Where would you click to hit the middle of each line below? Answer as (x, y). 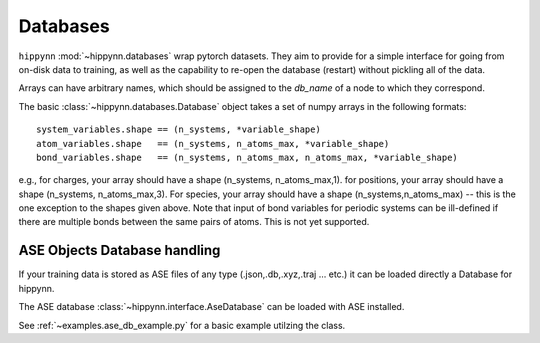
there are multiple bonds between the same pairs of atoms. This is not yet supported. (194, 222)
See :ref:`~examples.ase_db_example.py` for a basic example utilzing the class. (182, 325)
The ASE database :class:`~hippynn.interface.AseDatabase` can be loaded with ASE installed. (211, 307)
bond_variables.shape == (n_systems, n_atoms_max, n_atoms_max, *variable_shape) (247, 157)
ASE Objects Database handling (119, 250)
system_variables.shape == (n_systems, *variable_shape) (179, 129)
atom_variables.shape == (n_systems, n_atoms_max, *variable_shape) (213, 143)
